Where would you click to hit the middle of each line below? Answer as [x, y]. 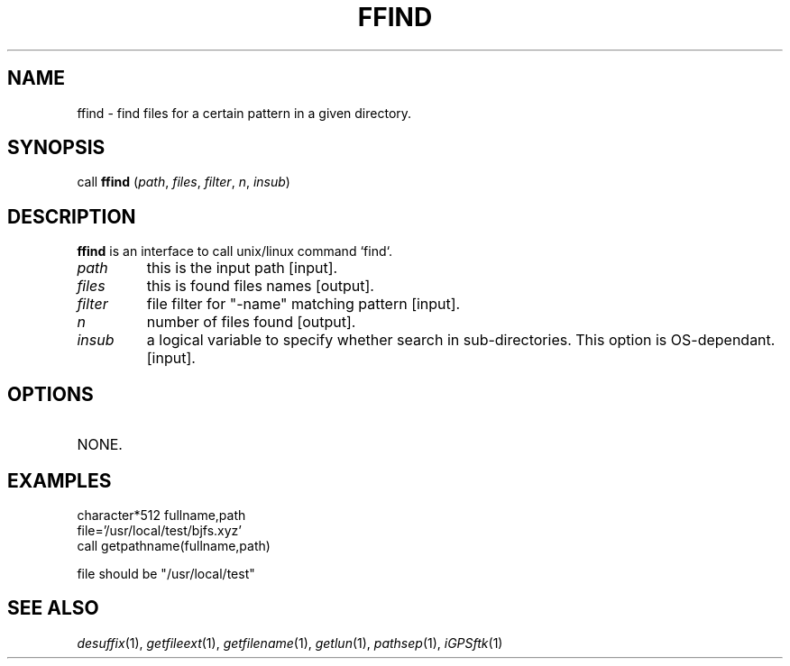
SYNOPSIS [56, 148]
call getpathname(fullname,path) [174, 545]
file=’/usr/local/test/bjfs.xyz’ [159, 530]
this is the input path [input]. [242, 268]
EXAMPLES [60, 480]
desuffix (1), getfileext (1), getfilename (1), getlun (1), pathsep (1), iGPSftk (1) [290, 643]
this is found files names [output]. [260, 286]
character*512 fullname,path [161, 515]
